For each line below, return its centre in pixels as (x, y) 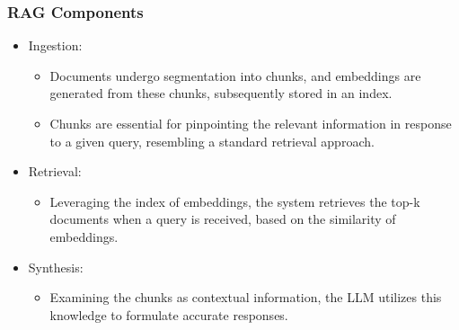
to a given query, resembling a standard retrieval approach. (212, 141)
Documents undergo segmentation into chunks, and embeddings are (235, 75)
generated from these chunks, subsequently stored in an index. (221, 93)
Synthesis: (56, 267)
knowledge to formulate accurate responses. (169, 314)
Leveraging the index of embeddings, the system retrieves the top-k (235, 201)
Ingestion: (55, 45)
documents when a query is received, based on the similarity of (223, 219)
